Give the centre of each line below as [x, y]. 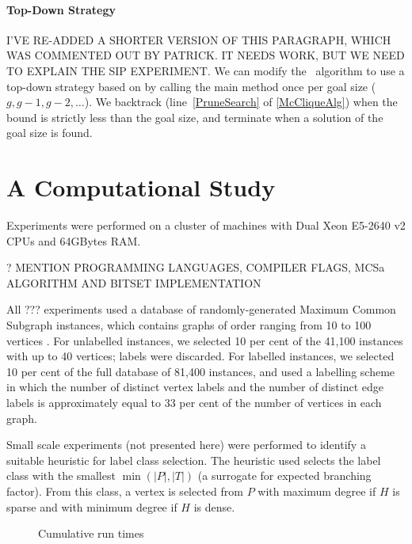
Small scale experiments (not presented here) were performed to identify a [186, 445]
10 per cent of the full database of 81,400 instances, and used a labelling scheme [201, 371]
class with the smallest [61, 476]
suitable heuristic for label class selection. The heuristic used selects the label [194, 460]
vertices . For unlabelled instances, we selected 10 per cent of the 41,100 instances [205, 340]
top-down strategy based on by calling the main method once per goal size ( [191, 86]
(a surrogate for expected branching [284, 476]
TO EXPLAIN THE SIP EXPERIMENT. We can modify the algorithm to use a [206, 70]
